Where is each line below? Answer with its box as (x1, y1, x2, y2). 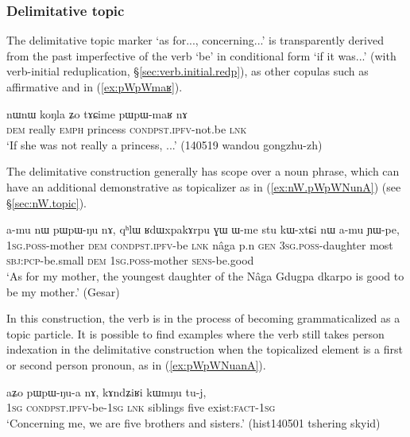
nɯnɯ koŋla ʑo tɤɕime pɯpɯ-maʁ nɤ (6, 105, 188, 122)
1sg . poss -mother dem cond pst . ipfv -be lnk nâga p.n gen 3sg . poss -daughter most (6, 236, 393, 253)
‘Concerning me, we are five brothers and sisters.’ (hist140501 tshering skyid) (6, 414, 381, 431)
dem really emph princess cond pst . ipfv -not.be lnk (6, 121, 247, 137)
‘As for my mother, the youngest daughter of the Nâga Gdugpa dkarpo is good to (6, 267, 404, 284)
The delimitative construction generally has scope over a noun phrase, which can (6, 163, 400, 180)
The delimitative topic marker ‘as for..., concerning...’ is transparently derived (6, 32, 384, 48)
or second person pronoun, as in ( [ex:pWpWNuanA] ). (6, 356, 266, 373)
